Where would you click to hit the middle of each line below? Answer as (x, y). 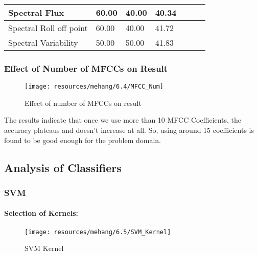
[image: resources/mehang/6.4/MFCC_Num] (94, 87)
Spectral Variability (43, 42)
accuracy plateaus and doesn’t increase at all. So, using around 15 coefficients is (129, 130)
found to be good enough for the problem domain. (83, 140)
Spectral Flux (36, 12)
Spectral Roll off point (48, 28)
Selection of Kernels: (41, 213)
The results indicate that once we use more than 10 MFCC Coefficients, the (123, 120)
